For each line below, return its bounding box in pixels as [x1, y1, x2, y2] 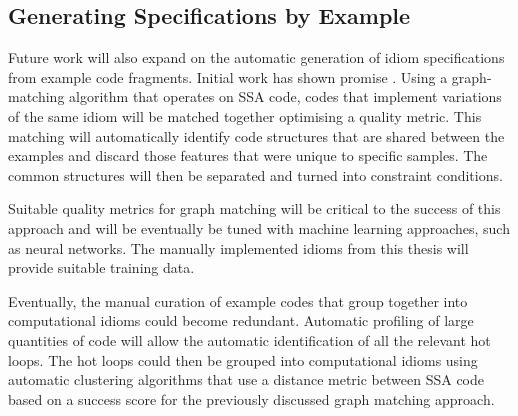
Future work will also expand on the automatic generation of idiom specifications [8, 47, 505, 68]
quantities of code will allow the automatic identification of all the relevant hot [8, 329, 491, 350]
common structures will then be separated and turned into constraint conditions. [8, 164, 503, 185]
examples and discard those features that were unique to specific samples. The [8, 145, 488, 166]
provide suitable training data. [8, 257, 195, 278]
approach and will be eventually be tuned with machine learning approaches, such [8, 217, 510, 238]
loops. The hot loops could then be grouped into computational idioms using [8, 349, 478, 370]
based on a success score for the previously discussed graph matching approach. [8, 388, 495, 409]
